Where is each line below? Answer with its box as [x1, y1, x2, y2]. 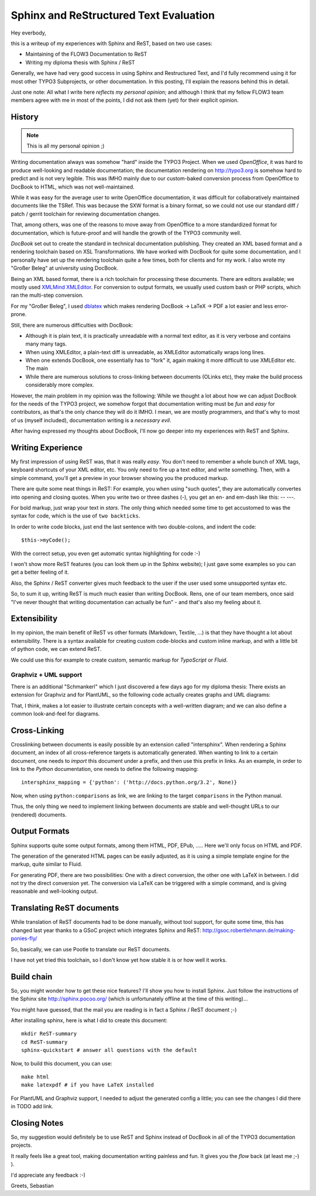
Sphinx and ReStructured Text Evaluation [11, 9, 215, 22]
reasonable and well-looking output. [11, 887, 98, 895]
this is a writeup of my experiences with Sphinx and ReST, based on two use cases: [11, 40, 213, 47]
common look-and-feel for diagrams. [11, 710, 100, 717]
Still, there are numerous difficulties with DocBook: [11, 321, 133, 328]
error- [274, 302, 289, 310]
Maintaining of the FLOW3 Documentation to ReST [25, 50, 147, 58]
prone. [11, 311, 27, 318]
